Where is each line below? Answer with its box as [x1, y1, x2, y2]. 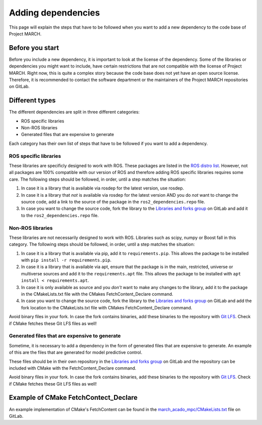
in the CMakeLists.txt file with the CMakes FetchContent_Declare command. [21, 291, 173, 297]
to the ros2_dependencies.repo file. [21, 212, 99, 218]
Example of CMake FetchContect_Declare [9, 393, 138, 402]
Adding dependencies [9, 7, 100, 18]
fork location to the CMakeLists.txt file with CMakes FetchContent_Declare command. [21, 305, 193, 310]
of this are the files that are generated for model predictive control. [9, 350, 143, 356]
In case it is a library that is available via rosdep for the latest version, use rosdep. [21, 185, 184, 191]
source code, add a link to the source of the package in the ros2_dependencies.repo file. [21, 199, 206, 204]
